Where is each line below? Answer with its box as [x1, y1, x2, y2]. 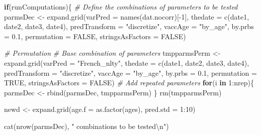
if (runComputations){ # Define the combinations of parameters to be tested [4, 2, 238, 12]
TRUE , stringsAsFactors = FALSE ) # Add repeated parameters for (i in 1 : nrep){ [4, 77, 254, 88]
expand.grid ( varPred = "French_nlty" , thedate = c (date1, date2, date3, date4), [4, 57, 249, 68]
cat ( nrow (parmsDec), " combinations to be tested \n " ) [4, 120, 169, 131]
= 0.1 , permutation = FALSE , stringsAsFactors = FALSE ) [4, 31, 186, 41]
